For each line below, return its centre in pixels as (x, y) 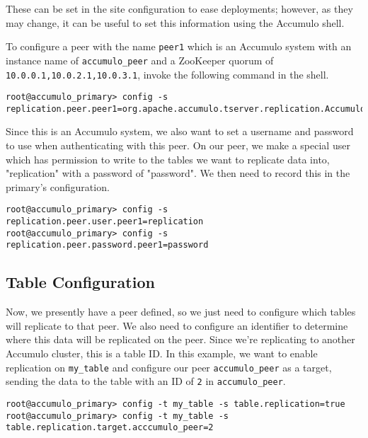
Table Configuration (80, 282)
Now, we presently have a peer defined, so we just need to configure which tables (181, 312)
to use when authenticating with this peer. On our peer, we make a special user (178, 145)
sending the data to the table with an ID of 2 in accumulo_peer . (146, 381)
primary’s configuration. (58, 186)
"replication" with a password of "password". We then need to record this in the (178, 173)
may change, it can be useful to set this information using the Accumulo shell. (175, 22)
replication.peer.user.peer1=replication (105, 222)
